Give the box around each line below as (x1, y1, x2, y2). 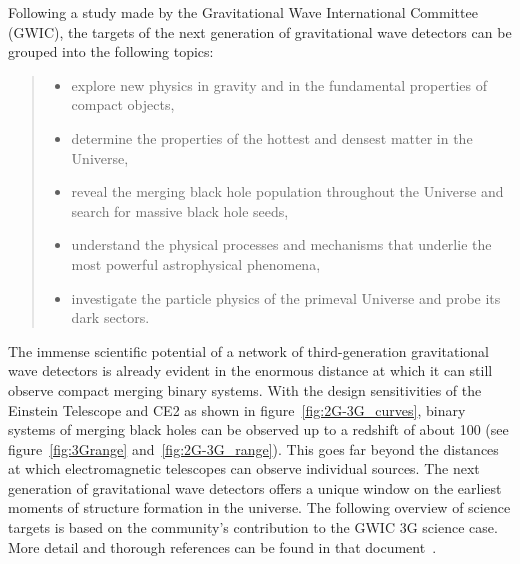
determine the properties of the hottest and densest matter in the (71, 127, 473, 148)
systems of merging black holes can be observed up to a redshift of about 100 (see (8, 419, 509, 440)
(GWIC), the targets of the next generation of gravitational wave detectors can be (8, 21, 512, 42)
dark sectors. (71, 307, 150, 328)
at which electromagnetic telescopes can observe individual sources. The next (8, 458, 480, 479)
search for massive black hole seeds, (71, 200, 289, 221)
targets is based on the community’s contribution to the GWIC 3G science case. (8, 517, 498, 538)
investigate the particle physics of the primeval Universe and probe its (71, 287, 501, 308)
